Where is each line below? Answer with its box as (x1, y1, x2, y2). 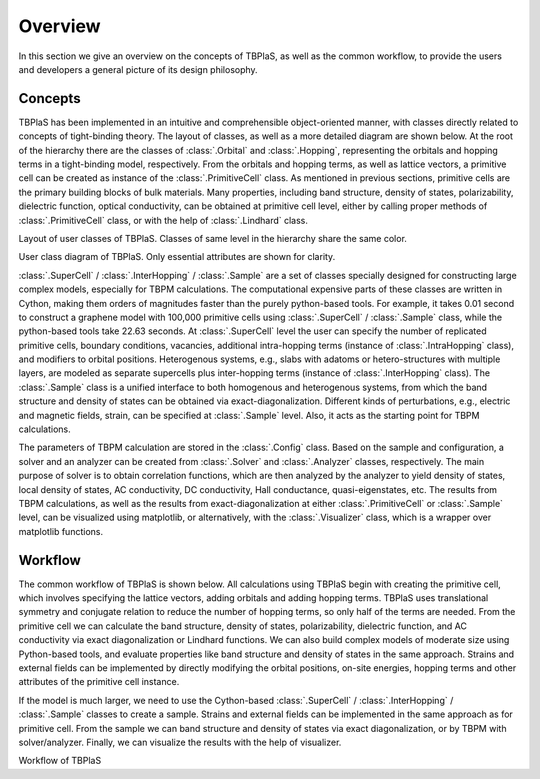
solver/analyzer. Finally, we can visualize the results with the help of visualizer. (18, 736, 342, 748)
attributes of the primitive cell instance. (18, 676, 180, 688)
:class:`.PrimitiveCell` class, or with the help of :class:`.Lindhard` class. (18, 214, 309, 226)
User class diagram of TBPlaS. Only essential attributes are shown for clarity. (18, 251, 336, 263)
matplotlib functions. (18, 525, 104, 537)
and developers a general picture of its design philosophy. (18, 63, 259, 75)
